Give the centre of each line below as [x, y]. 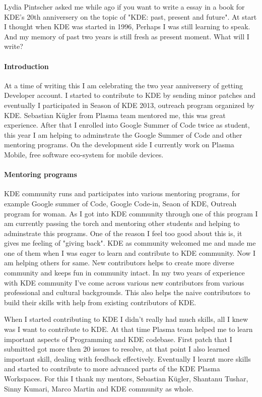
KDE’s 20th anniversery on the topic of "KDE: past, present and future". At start [130, 16]
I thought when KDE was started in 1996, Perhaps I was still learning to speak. [127, 26]
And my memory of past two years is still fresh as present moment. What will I [127, 36]
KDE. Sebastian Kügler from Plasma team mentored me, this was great [115, 115]
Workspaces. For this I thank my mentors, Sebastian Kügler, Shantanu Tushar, [126, 378]
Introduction [26, 66]
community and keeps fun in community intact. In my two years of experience [124, 273]
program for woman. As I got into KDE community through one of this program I [131, 213]
